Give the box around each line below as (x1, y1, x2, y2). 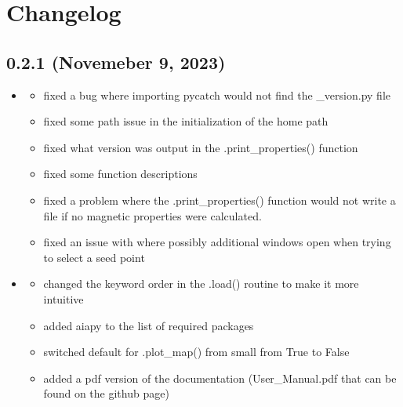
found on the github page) (43, 385, 169, 402)
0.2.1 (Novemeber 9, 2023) (6, 49, 226, 74)
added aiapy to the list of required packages (43, 317, 254, 333)
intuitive (43, 290, 84, 307)
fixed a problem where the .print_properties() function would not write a (43, 191, 396, 208)
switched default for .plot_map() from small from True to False (43, 343, 350, 360)
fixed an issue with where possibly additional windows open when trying (43, 234, 391, 250)
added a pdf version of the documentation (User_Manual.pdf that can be (43, 369, 397, 386)
